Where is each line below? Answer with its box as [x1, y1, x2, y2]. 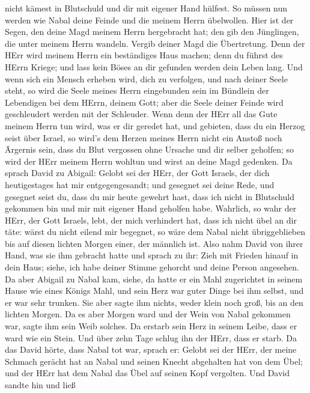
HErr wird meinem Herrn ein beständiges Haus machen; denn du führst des [5, 49, 283, 61]
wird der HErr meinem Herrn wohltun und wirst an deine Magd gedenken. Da [5, 154, 293, 167]
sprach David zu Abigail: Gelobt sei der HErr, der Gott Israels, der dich [5, 166, 270, 179]
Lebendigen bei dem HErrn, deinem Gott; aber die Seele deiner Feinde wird [5, 96, 284, 108]
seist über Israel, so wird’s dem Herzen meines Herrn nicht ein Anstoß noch [5, 131, 282, 144]
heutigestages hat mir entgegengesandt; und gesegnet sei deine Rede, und [5, 178, 275, 190]
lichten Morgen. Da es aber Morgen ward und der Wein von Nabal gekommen [5, 308, 291, 320]
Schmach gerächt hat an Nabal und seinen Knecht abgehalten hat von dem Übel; [5, 355, 303, 367]
